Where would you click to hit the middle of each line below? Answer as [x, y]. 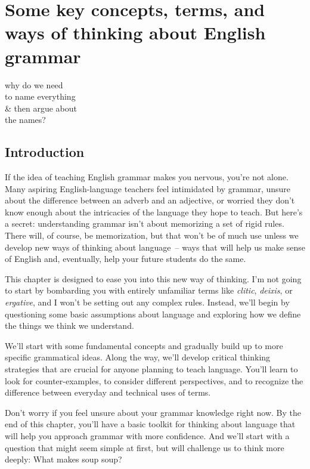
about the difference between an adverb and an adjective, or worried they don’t [150, 200]
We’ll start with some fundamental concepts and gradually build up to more [144, 345]
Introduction [45, 152]
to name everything [40, 96]
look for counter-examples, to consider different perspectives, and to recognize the [154, 380]
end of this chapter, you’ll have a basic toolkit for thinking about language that [150, 424]
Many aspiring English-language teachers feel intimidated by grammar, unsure [148, 188]
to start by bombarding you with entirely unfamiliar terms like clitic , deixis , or [149, 290]
